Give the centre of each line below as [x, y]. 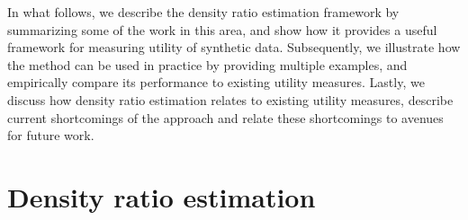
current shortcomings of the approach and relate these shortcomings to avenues [225, 117]
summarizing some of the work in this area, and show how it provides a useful [222, 29]
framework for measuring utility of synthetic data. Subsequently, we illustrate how [234, 47]
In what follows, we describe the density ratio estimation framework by [203, 12]
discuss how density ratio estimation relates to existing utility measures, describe [230, 99]
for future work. [51, 135]
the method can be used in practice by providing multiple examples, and [207, 64]
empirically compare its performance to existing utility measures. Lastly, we [216, 82]
